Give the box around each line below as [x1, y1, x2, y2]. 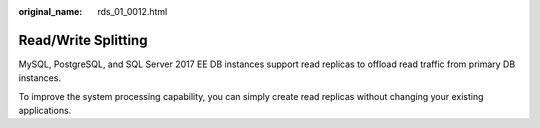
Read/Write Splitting [18, 31, 148, 49]
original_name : [18, 6, 83, 17]
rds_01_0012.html [97, 6, 168, 17]
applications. [18, 105, 72, 117]
